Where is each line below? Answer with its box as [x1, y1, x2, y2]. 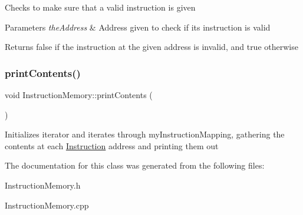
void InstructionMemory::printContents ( [5, 89, 153, 100]
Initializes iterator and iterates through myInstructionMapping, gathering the [5, 128, 285, 140]
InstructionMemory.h [5, 179, 81, 191]
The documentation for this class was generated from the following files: [5, 159, 265, 172]
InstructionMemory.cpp [5, 199, 89, 211]
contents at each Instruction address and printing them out [5, 139, 219, 152]
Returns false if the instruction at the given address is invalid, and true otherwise [5, 41, 298, 53]
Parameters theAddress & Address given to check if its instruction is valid [5, 21, 271, 33]
